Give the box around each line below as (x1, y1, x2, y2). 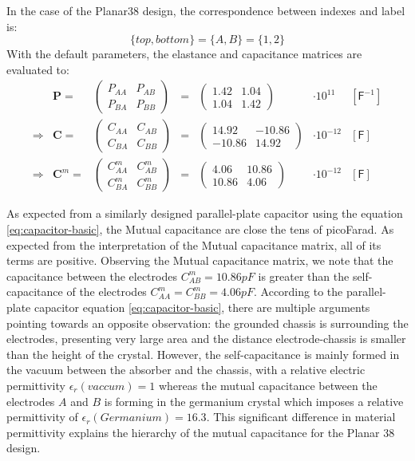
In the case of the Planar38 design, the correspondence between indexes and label (6, 2, 405, 18)
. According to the (254, 283, 343, 300)
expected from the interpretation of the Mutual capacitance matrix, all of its (6, 236, 381, 253)
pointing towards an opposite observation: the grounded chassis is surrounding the (6, 314, 409, 331)
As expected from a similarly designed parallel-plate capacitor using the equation (6, 205, 403, 222)
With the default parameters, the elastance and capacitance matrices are (6, 45, 362, 62)
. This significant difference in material (206, 408, 396, 425)
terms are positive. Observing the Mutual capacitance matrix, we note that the (6, 252, 393, 269)
